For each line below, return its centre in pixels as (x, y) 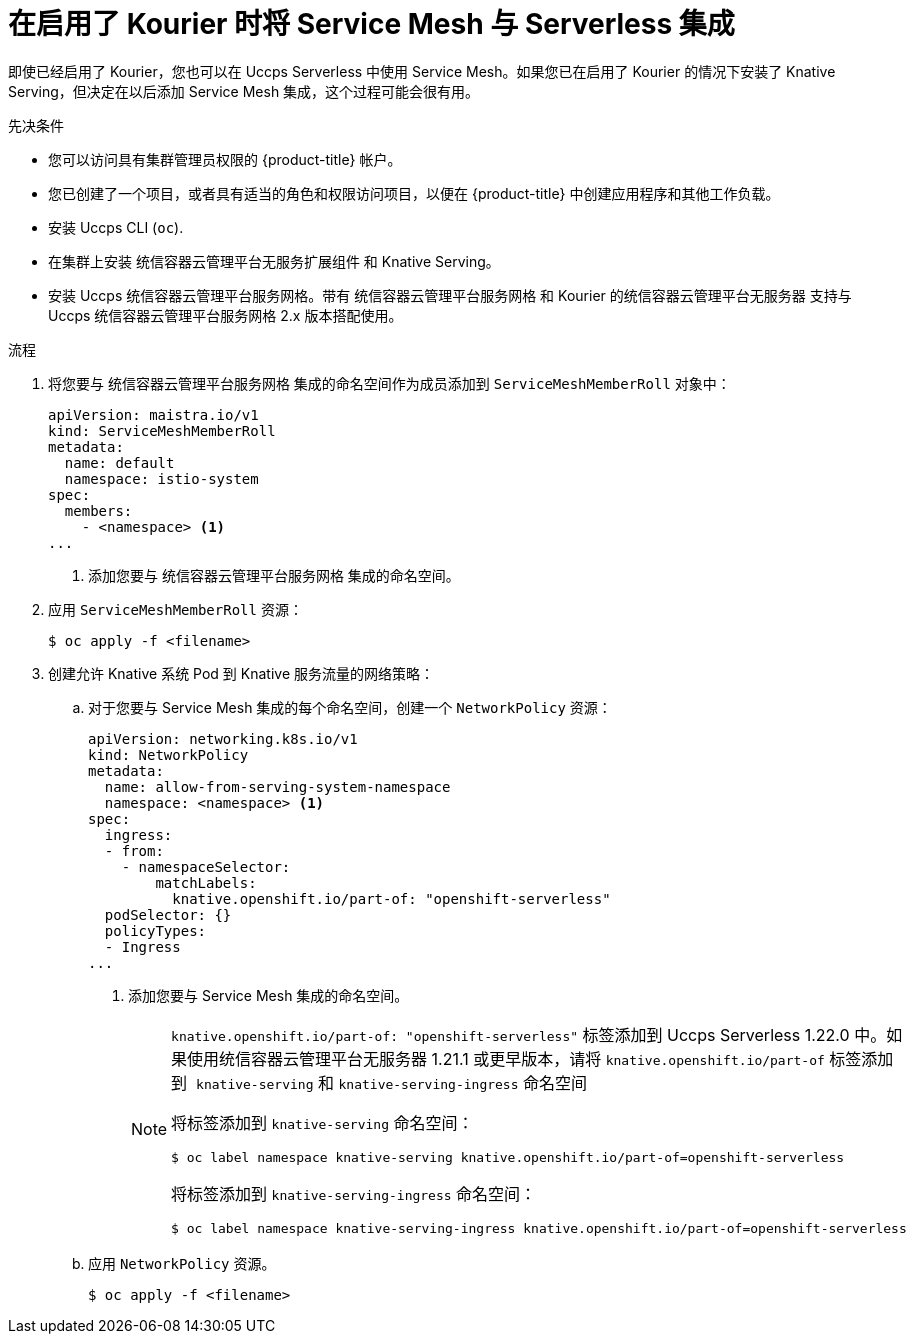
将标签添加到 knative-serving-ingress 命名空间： (354, 1193)
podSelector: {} (168, 914)
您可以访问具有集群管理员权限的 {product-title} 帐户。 (225, 159)
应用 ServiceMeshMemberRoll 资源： (175, 609)
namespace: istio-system (161, 478)
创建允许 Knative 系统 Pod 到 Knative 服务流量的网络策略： (241, 673)
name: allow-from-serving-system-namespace (277, 786)
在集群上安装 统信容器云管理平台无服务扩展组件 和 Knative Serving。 (274, 261)
